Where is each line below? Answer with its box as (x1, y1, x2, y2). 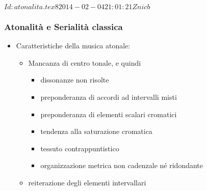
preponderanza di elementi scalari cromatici (40, 108, 177, 119)
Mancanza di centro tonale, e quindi (28, 57, 141, 68)
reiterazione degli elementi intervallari (28, 177, 146, 187)
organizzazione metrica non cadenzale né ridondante (40, 160, 203, 171)
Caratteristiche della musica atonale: (16, 40, 131, 51)
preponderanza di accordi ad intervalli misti (40, 92, 177, 102)
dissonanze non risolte (40, 74, 109, 85)
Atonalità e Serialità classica (4, 20, 123, 33)
